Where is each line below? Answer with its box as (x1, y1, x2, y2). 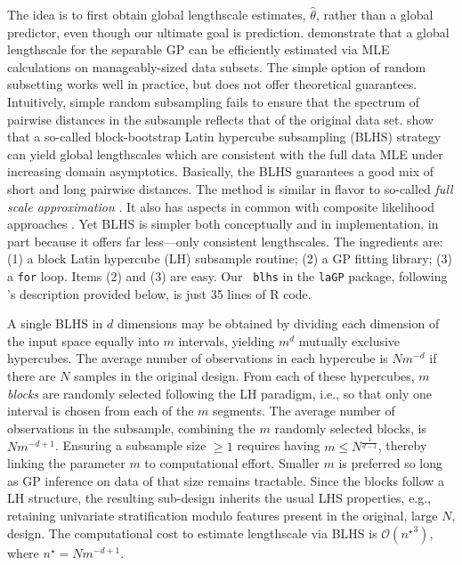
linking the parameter (7, 454, 126, 472)
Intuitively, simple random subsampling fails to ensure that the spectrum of (7, 92, 419, 110)
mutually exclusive (298, 331, 401, 350)
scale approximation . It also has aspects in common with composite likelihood (7, 197, 435, 215)
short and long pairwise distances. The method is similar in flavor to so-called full (7, 179, 453, 198)
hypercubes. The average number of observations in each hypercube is (7, 349, 388, 367)
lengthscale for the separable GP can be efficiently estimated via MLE (7, 40, 390, 59)
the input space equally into (7, 331, 159, 350)
